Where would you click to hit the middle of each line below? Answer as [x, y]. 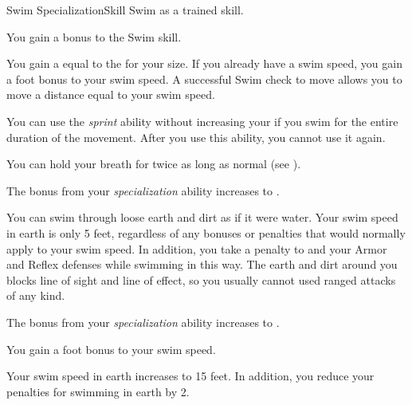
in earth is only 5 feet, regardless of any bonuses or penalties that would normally [206, 232]
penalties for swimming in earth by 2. [98, 391]
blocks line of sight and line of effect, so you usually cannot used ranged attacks [201, 279]
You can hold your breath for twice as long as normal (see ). [154, 164]
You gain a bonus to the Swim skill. [94, 36]
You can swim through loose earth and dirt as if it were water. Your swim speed [202, 217]
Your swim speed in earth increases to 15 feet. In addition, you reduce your [190, 376]
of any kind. [36, 295]
